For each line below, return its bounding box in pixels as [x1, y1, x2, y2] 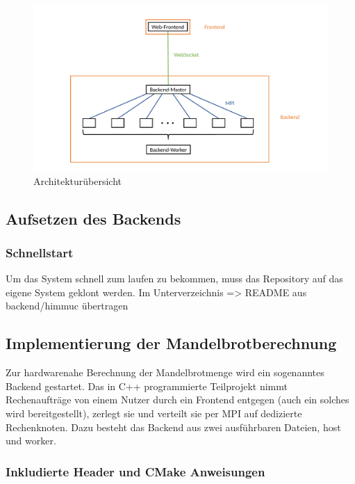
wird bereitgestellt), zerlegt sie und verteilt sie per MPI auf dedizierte [6, 406, 302, 421]
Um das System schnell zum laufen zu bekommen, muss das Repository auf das [6, 271, 343, 286]
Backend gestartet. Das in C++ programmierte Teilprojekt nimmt [6, 378, 288, 393]
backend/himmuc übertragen [6, 298, 129, 313]
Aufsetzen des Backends [6, 207, 181, 229]
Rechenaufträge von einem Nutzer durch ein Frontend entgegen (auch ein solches [6, 392, 349, 407]
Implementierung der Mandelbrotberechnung [6, 332, 337, 354]
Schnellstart [6, 243, 74, 261]
